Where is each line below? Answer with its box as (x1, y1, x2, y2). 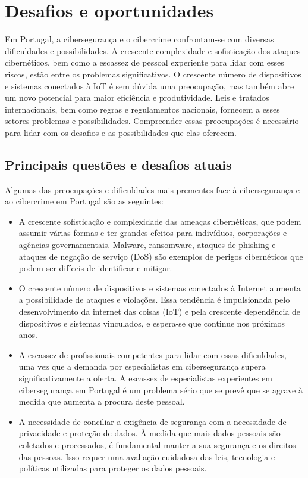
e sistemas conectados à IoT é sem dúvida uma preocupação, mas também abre (5, 79, 294, 92)
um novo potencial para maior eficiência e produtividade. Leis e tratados (5, 91, 269, 104)
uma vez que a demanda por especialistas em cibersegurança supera (18, 360, 266, 373)
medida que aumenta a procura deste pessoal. (18, 395, 185, 408)
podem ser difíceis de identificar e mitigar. (18, 262, 172, 274)
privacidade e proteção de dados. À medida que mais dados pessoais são (18, 427, 281, 439)
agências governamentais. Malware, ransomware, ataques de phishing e (18, 238, 276, 251)
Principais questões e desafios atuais (5, 155, 232, 173)
